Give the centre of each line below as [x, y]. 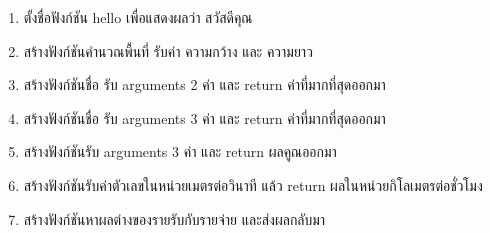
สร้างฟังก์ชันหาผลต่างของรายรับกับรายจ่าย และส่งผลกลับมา [174, 218]
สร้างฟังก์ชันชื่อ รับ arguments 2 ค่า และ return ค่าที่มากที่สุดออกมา [204, 84]
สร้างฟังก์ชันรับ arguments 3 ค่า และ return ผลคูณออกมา [180, 151]
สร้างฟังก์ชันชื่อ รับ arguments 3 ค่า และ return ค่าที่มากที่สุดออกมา [204, 117]
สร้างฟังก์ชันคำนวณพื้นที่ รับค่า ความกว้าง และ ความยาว [168, 50]
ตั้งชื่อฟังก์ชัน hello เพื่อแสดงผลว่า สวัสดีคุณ [138, 17]
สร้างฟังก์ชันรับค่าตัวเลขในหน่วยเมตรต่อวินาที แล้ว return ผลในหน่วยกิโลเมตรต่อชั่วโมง [253, 184]
